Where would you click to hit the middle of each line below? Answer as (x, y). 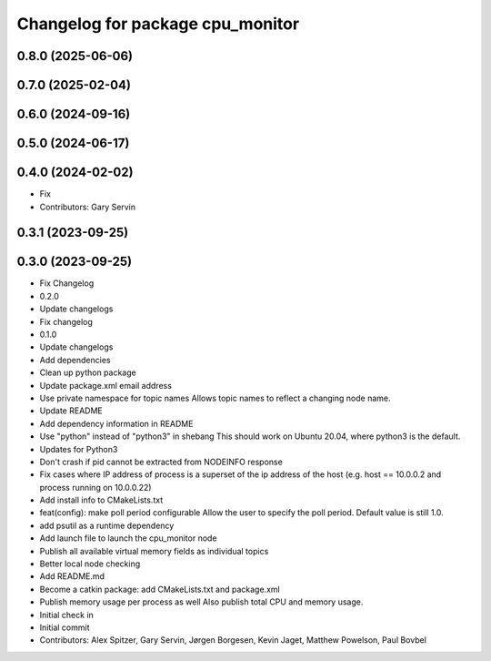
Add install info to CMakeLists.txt (101, 500)
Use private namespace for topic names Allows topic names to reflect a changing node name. (215, 398)
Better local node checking (90, 564)
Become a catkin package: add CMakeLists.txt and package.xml (160, 589)
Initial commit (65, 627)
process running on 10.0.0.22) (95, 487)
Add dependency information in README (116, 423)
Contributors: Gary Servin (88, 207)
